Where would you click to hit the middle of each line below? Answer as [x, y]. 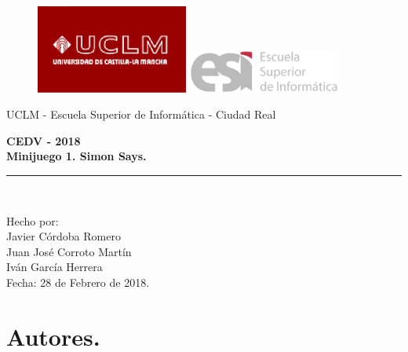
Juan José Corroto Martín [69, 251]
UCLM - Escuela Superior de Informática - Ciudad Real [141, 114]
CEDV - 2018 [44, 140]
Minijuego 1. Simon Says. [76, 156]
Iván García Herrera [55, 267]
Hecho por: [33, 220]
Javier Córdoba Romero [64, 236]
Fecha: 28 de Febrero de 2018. [78, 282]
